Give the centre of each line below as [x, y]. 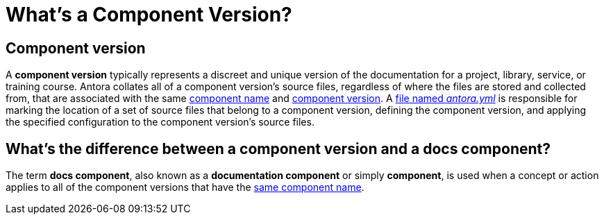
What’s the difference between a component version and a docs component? [278, 149]
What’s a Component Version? [149, 15]
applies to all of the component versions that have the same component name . [185, 187]
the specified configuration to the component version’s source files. [160, 122]
